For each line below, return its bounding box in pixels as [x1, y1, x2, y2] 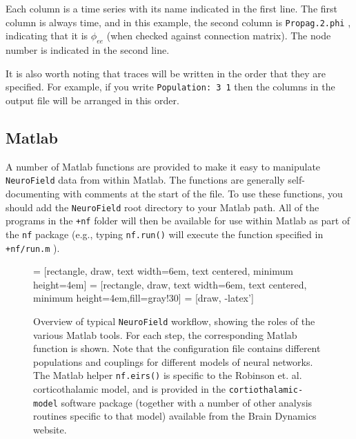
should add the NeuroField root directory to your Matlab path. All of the [6, 199, 319, 214]
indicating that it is [6, 28, 88, 43]
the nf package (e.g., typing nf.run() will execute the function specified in [6, 226, 324, 241]
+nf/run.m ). [6, 240, 60, 255]
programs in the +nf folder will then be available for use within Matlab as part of [6, 213, 350, 228]
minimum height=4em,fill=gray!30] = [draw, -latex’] [33, 291, 254, 305]
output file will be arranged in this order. [6, 92, 179, 107]
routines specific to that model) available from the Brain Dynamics [33, 409, 317, 423]
